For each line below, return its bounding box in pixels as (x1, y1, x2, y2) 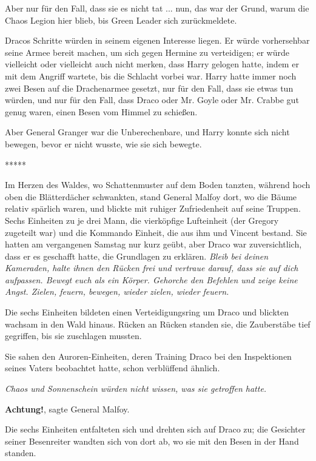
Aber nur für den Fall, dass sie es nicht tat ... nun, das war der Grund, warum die (5, 2, 309, 14)
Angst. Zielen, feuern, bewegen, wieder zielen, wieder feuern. (5, 285, 229, 298)
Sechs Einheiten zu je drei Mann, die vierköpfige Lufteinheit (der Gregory (5, 214, 279, 226)
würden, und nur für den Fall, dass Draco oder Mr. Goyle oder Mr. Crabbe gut (5, 93, 299, 106)
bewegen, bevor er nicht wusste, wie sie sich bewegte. (5, 137, 202, 150)
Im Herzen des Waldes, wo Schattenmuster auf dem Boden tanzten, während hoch (5, 178, 311, 191)
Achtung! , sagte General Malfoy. (5, 402, 130, 415)
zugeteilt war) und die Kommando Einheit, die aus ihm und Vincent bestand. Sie (5, 226, 307, 238)
